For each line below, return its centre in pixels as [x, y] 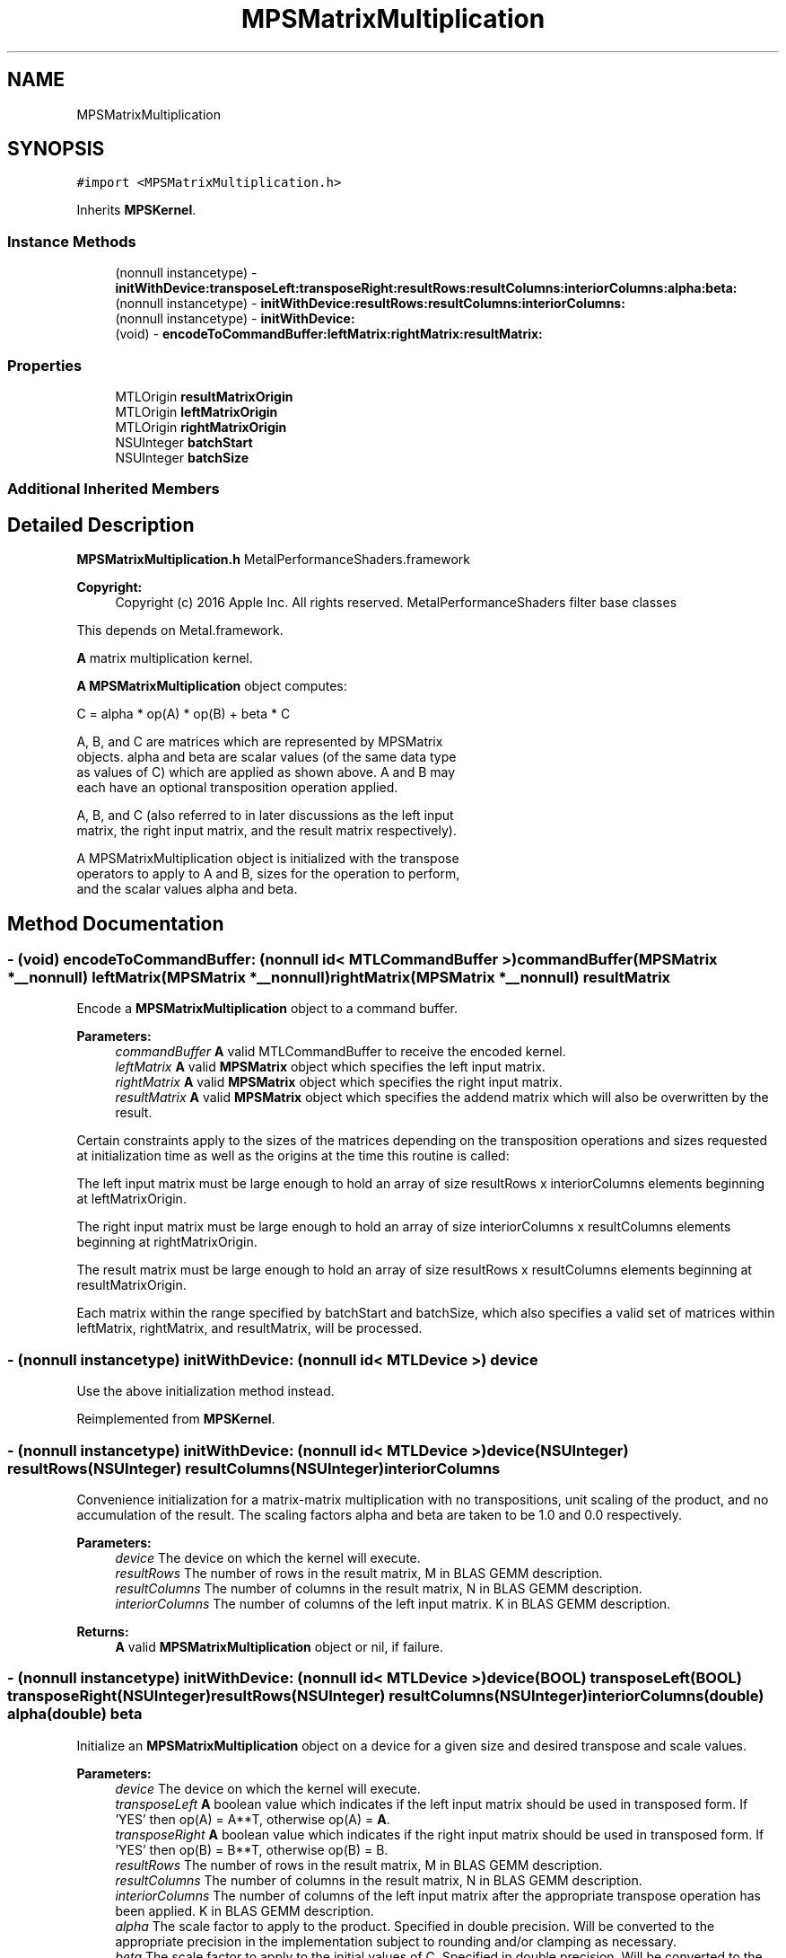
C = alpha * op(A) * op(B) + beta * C [183, 714]
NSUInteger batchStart [184, 442]
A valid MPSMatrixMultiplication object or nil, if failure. [279, 1646]
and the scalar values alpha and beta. [187, 889]
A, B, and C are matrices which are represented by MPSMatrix [260, 742]
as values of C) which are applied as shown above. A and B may [266, 772]
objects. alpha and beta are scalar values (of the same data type [266, 757]
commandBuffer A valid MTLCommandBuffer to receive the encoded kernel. [341, 1052]
